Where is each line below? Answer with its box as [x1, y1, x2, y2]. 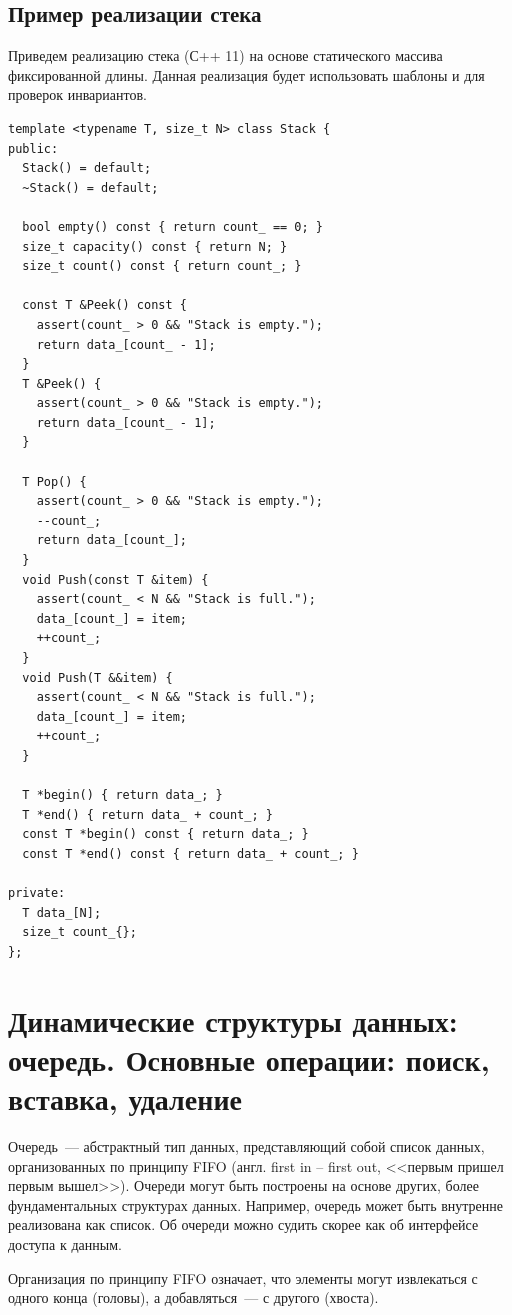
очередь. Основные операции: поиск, [8, 1038, 490, 1079]
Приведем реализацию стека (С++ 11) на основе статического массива [8, 45, 443, 66]
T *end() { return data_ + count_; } [22, 807, 273, 822]
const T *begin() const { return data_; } [22, 827, 309, 842]
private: [8, 886, 66, 901]
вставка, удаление [8, 1078, 242, 1119]
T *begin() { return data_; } [22, 788, 223, 803]
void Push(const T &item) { [22, 572, 209, 587]
